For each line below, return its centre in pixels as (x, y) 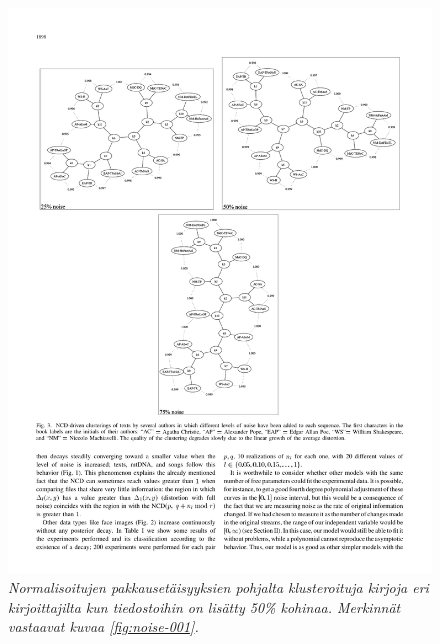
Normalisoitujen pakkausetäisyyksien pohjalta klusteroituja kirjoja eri (218, 586)
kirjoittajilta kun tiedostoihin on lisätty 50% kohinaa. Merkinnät (204, 606)
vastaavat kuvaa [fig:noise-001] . (103, 626)
